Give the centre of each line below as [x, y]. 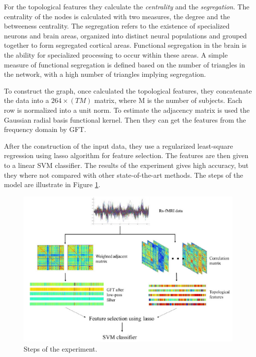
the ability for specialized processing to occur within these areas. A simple [116, 54]
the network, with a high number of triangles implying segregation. [105, 74]
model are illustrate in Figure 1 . [52, 184]
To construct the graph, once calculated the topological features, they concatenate [128, 90]
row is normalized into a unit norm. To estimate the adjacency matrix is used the [127, 110]
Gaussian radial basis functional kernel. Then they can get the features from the [125, 119]
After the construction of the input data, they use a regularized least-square [119, 146]
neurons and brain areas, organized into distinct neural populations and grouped [126, 35]
